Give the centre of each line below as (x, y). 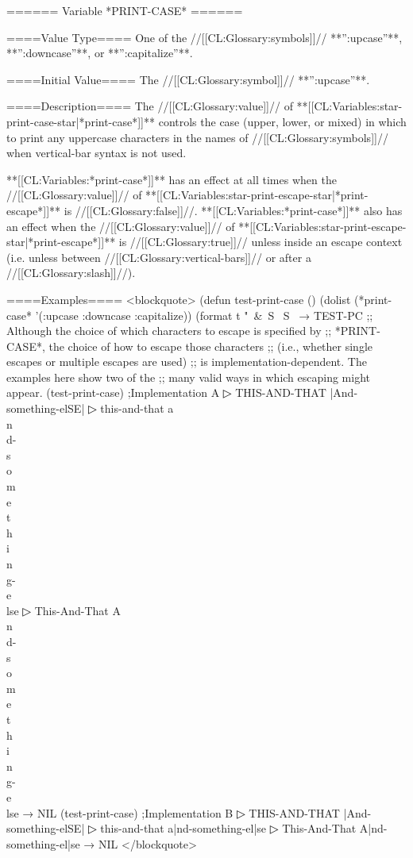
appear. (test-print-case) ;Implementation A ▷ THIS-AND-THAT (166, 392)
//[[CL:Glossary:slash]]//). (71, 273)
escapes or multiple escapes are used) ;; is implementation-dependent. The (187, 362)
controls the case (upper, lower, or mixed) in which (282, 121)
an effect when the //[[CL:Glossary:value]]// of (121, 226)
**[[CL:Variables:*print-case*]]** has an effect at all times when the (172, 179)
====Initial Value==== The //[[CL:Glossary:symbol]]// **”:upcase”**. (188, 79)
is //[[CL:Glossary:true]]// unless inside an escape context (261, 242)
